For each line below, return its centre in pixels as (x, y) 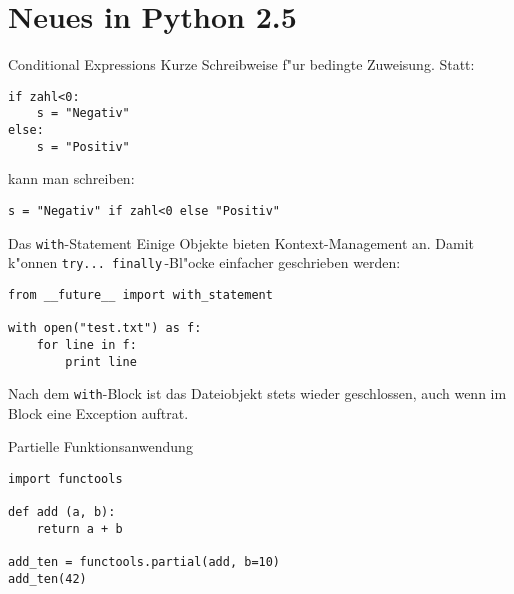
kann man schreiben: (71, 178)
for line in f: (86, 344)
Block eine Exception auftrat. (98, 412)
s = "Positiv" (83, 146)
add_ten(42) (47, 578)
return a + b (79, 529)
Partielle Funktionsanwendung (100, 446)
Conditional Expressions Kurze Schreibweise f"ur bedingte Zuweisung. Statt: (241, 64)
